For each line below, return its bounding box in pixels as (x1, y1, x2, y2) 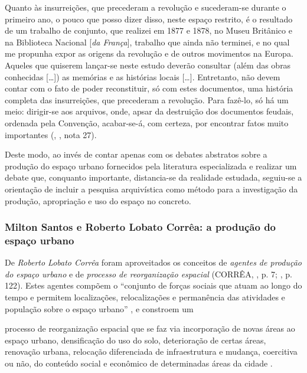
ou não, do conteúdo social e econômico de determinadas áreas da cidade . (5, 356, 273, 369)
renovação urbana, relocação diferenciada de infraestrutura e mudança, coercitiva (5, 345, 298, 358)
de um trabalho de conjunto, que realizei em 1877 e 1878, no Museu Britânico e (5, 24, 292, 37)
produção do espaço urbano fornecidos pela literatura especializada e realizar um (5, 159, 297, 172)
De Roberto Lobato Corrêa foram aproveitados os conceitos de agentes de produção (5, 256, 302, 269)
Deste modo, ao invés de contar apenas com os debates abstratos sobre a (5, 148, 267, 161)
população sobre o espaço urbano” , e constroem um (5, 302, 194, 315)
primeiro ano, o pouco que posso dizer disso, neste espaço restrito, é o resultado (5, 12, 293, 25)
